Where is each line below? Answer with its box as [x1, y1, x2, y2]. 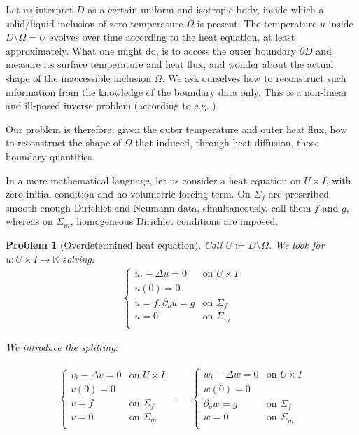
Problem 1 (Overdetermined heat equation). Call [6, 237, 223, 251]
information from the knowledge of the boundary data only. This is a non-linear [6, 84, 348, 99]
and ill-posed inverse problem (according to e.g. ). [6, 98, 219, 113]
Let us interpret [6, 2, 73, 16]
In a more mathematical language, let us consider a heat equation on [6, 172, 301, 187]
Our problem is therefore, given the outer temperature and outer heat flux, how [6, 121, 348, 136]
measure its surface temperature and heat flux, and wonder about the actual [6, 57, 334, 71]
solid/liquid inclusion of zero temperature [6, 15, 183, 30]
